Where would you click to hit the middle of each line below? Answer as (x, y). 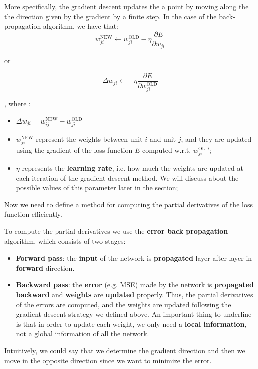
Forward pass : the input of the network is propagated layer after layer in (134, 258)
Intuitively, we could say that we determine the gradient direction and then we (125, 350)
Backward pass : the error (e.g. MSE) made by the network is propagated (135, 284)
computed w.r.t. (167, 149)
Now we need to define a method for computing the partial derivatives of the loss (128, 204)
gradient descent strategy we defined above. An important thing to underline (134, 314)
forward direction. (45, 267)
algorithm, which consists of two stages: (65, 241)
